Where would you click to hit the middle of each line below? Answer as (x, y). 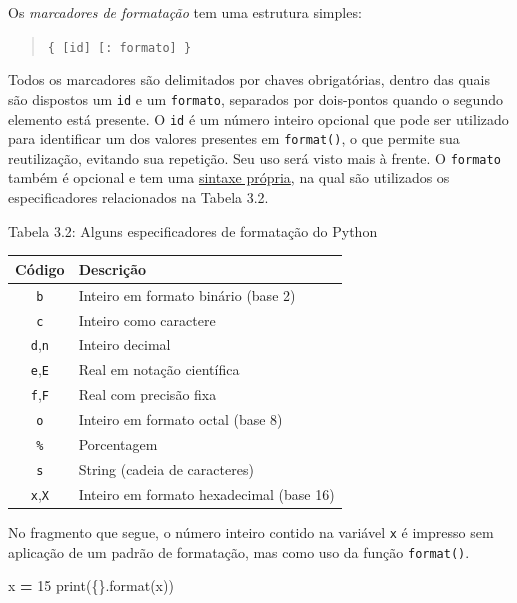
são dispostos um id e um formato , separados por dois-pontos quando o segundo (255, 98)
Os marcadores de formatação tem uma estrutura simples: (185, 12)
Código (40, 268)
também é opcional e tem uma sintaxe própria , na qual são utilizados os (229, 177)
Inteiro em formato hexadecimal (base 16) (206, 493)
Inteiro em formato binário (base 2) (187, 294)
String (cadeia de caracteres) (166, 468)
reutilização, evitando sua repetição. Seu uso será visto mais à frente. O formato (254, 157)
